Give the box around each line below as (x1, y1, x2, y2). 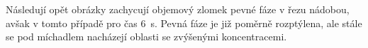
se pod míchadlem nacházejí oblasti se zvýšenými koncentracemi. (6, 29, 287, 44)
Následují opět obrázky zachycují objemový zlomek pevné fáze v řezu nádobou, (6, 2, 350, 16)
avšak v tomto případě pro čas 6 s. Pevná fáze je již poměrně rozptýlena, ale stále (6, 15, 362, 30)
